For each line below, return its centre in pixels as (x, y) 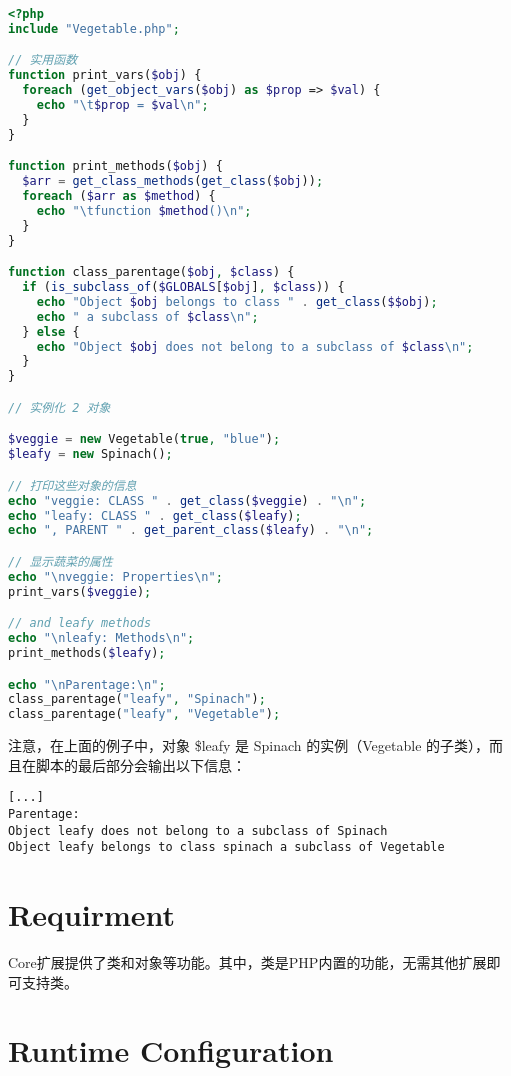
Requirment (92, 914)
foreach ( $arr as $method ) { (119, 196)
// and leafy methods (80, 623)
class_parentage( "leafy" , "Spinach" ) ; (137, 699)
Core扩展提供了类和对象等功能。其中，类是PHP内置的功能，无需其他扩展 (247, 962)
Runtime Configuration (171, 1050)
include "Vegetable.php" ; (94, 28)
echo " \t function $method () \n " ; (144, 210)
